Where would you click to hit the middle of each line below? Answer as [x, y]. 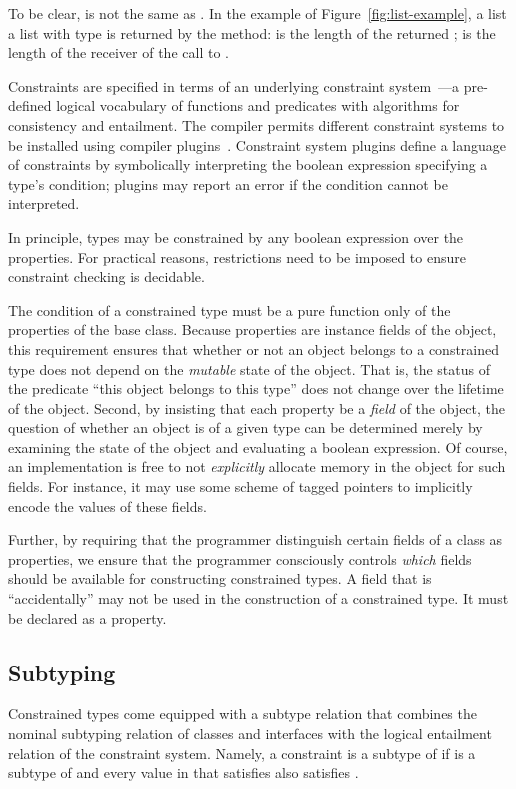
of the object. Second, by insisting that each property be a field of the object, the [257, 407]
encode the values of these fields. [107, 505]
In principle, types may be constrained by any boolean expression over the [236, 236]
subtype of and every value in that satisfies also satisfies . [183, 772]
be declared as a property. [87, 617]
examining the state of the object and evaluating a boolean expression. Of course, [258, 446]
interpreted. [44, 203]
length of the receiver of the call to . [118, 52]
